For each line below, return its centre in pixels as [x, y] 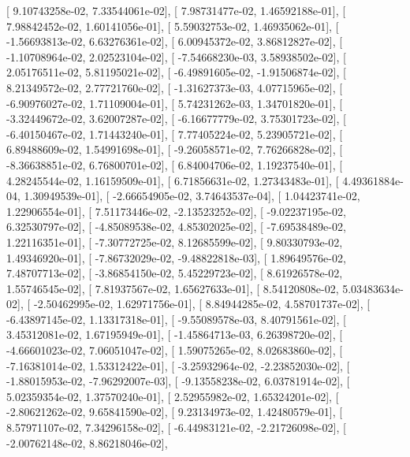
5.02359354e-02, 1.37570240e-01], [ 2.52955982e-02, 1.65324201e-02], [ [173, 396]
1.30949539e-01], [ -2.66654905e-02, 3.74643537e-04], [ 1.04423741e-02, [192, 196]
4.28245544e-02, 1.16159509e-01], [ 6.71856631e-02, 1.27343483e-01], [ [173, 180]
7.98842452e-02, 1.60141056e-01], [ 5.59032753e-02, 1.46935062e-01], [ [173, 26]
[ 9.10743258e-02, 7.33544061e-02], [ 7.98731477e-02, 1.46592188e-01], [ [176, 10]
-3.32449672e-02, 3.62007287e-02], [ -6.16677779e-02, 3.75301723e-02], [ [176, 119]
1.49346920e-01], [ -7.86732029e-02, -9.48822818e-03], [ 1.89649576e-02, [176, 257]
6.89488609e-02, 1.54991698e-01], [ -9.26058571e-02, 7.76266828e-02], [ [175, 149]
